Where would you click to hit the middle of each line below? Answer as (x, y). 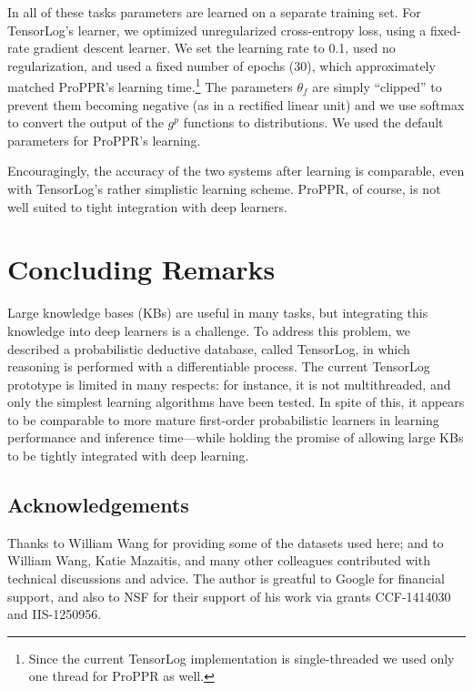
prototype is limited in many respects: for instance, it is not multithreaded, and (229, 384)
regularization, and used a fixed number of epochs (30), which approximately (221, 65)
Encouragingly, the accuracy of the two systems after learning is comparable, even (236, 171)
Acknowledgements (98, 505)
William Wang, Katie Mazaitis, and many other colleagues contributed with (219, 560)
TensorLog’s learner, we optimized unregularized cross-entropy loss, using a (217, 30)
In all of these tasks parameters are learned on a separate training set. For (214, 12)
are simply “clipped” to (377, 87)
